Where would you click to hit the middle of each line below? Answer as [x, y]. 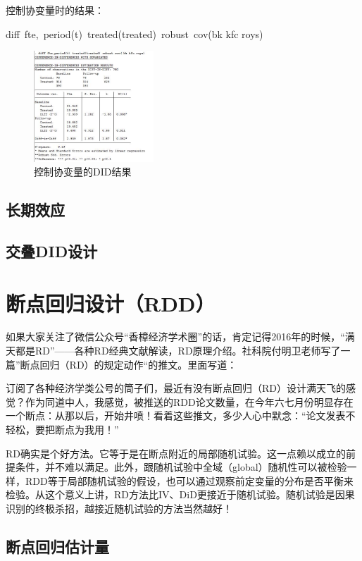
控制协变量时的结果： [55, 10]
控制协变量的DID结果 [83, 172]
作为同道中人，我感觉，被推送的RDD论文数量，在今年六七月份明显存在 [189, 401]
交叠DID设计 [52, 251]
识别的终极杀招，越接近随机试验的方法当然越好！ [119, 508]
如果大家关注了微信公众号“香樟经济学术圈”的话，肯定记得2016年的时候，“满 [180, 337]
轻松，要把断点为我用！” [62, 429]
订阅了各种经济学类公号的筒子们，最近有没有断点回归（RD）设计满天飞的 [176, 388]
